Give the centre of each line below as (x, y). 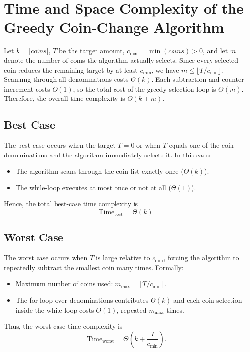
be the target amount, (92, 50)
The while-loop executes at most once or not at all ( (93, 187)
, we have (165, 69)
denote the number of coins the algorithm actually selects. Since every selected (121, 60)
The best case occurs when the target (60, 145)
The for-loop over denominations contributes (82, 300)
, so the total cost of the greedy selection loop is (144, 88)
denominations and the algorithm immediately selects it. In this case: (107, 154)
